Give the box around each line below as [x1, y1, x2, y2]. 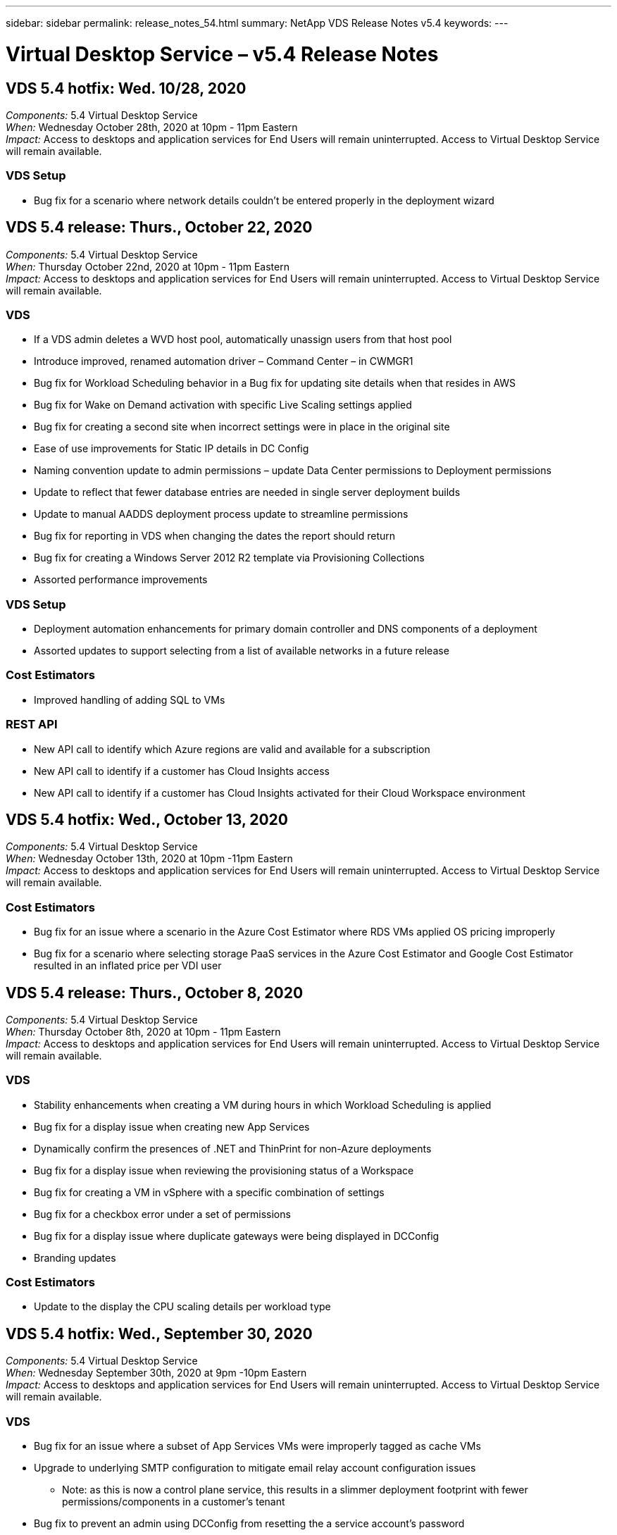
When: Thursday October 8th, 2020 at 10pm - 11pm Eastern [6, 1025, 281, 1038]
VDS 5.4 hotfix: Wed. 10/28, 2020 [6, 79, 247, 97]
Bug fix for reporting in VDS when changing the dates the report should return [34, 530, 395, 542]
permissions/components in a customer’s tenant [62, 1496, 285, 1508]
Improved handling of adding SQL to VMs [34, 693, 225, 706]
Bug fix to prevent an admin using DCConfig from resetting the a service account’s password [34, 1517, 465, 1530]
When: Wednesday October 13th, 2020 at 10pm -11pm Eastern [6, 852, 293, 865]
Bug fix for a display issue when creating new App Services [34, 1120, 310, 1133]
